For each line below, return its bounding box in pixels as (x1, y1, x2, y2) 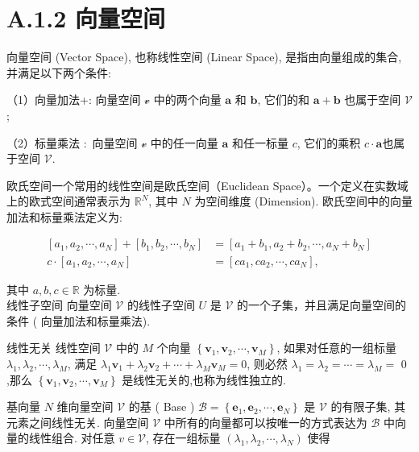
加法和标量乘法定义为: (6, 208, 122, 225)
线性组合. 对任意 (28, 429, 115, 446)
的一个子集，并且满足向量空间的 (237, 296, 407, 313)
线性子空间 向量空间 (6, 296, 112, 313)
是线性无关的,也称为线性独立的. (122, 371, 287, 388)
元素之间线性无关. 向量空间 (6, 413, 149, 430)
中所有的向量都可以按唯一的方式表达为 (164, 413, 367, 430)
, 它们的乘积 (297, 134, 361, 151)
